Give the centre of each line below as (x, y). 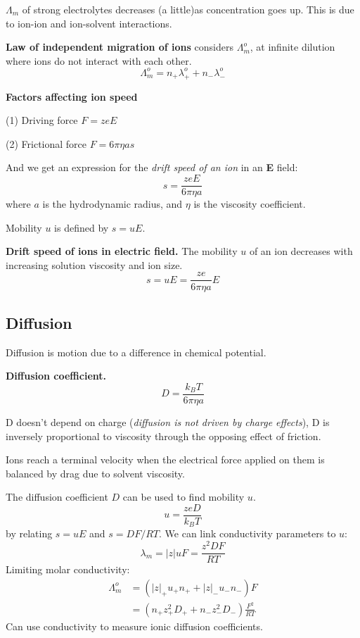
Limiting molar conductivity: (68, 569)
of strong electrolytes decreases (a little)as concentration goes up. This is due (188, 9)
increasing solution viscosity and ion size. (94, 264)
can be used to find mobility (184, 497)
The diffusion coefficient (57, 497)
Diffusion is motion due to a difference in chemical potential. (136, 352)
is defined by (82, 227)
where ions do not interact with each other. (99, 60)
